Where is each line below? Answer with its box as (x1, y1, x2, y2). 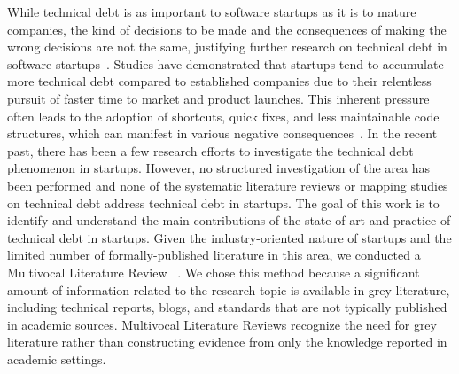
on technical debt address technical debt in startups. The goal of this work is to (7, 193, 440, 212)
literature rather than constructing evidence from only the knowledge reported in (7, 332, 447, 351)
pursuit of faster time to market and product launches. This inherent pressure (7, 89, 430, 107)
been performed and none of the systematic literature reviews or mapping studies (7, 175, 448, 194)
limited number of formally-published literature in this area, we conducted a (7, 245, 421, 264)
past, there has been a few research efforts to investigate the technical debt (7, 141, 414, 160)
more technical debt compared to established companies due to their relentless (7, 72, 432, 90)
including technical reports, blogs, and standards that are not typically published (7, 298, 447, 316)
